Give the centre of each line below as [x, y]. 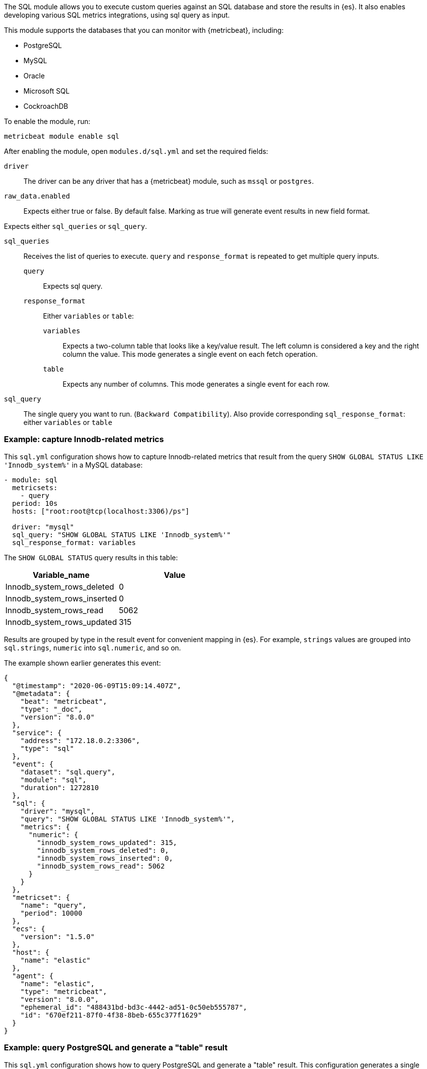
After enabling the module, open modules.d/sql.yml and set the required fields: [136, 151]
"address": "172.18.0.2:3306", [80, 740]
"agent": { [33, 976]
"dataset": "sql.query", [68, 772]
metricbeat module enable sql [62, 136]
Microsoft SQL [47, 91]
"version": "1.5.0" [57, 936]
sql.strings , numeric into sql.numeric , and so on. [92, 647]
